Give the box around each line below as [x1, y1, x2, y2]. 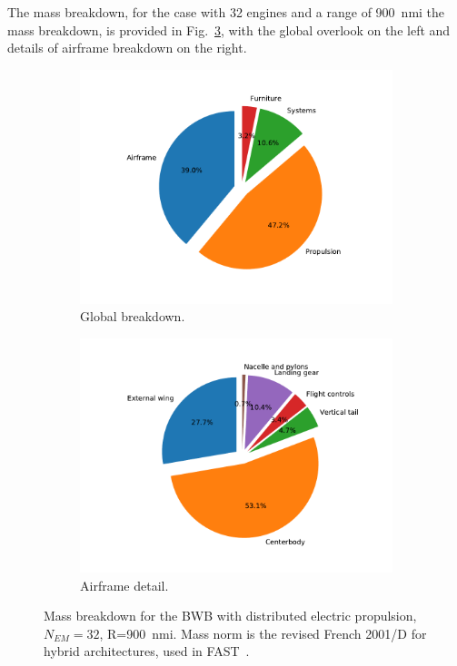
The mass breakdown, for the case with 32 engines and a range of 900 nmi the [7, 3, 445, 21]
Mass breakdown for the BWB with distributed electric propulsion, [44, 606, 417, 625]
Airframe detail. [80, 575, 169, 594]
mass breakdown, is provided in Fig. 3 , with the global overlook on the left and [7, 20, 451, 39]
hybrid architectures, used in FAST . [44, 642, 250, 661]
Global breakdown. [80, 307, 185, 326]
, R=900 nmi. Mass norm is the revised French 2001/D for [99, 623, 427, 642]
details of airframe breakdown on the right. [7, 38, 247, 57]
